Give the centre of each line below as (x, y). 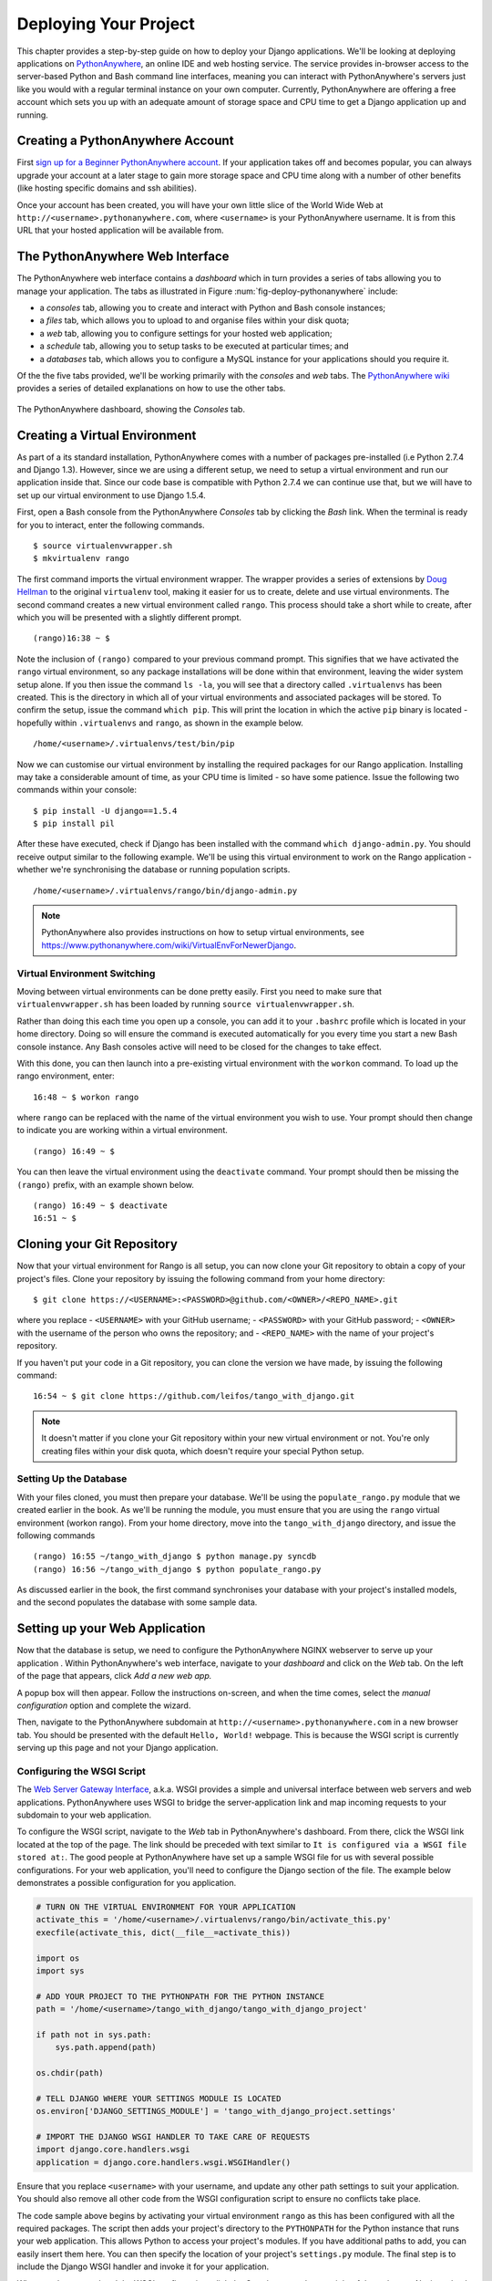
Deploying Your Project (106, 24)
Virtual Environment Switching (86, 974)
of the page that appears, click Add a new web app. (114, 1676)
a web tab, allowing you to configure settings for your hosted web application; (186, 333)
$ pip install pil (74, 824)
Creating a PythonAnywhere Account (125, 141)
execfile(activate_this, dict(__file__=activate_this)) (164, 1932)
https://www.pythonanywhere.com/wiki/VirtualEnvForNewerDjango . (169, 945)
